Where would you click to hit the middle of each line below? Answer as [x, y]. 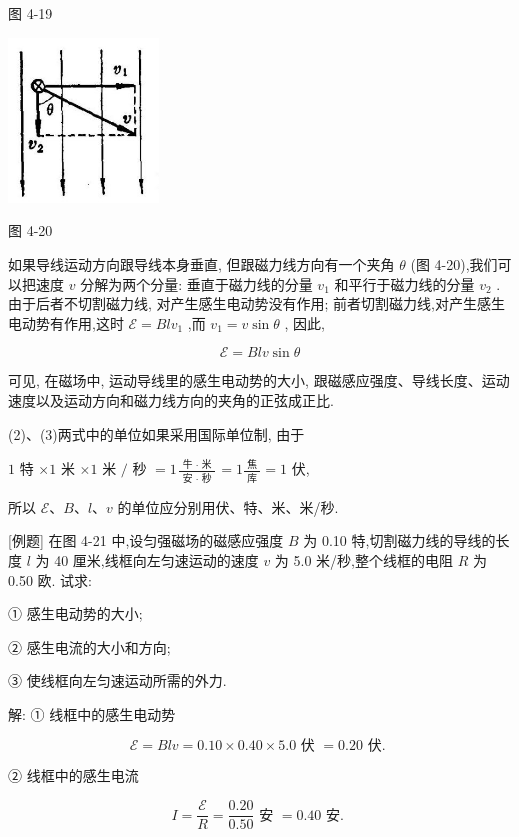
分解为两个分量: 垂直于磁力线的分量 [196, 283]
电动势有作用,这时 [66, 322]
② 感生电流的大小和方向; [89, 646]
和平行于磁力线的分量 [404, 283]
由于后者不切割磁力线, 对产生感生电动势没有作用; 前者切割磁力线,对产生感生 [256, 303]
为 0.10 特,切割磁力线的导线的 [399, 540]
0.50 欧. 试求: [50, 579]
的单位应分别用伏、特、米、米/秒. [228, 506]
